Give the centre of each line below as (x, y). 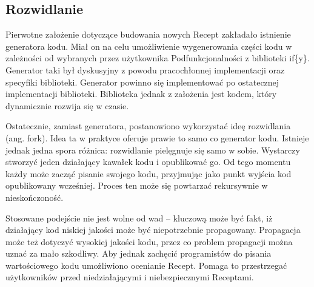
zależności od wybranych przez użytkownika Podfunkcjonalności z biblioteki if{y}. (158, 58)
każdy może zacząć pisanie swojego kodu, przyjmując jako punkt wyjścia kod (149, 173)
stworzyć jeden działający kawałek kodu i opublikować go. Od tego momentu (148, 162)
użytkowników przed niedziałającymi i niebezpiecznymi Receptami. (130, 277)
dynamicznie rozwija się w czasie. (67, 105)
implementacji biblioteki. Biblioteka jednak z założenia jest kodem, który (141, 94)
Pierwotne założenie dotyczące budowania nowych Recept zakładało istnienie (148, 34)
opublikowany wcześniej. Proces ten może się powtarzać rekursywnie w (137, 185)
